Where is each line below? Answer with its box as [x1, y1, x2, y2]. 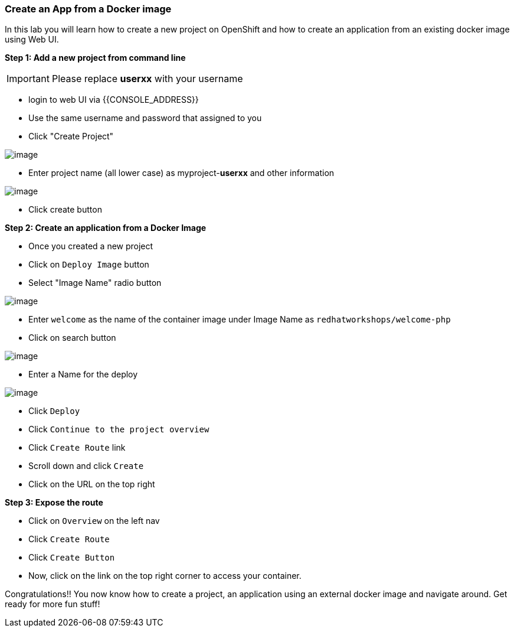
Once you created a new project [28, 241, 153, 252]
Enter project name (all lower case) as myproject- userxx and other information [28, 168, 335, 178]
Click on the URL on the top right [28, 479, 155, 490]
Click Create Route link [28, 442, 126, 453]
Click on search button [28, 333, 116, 343]
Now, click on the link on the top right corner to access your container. [28, 571, 302, 581]
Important [6, 73, 50, 85]
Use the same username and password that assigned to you [28, 113, 262, 123]
